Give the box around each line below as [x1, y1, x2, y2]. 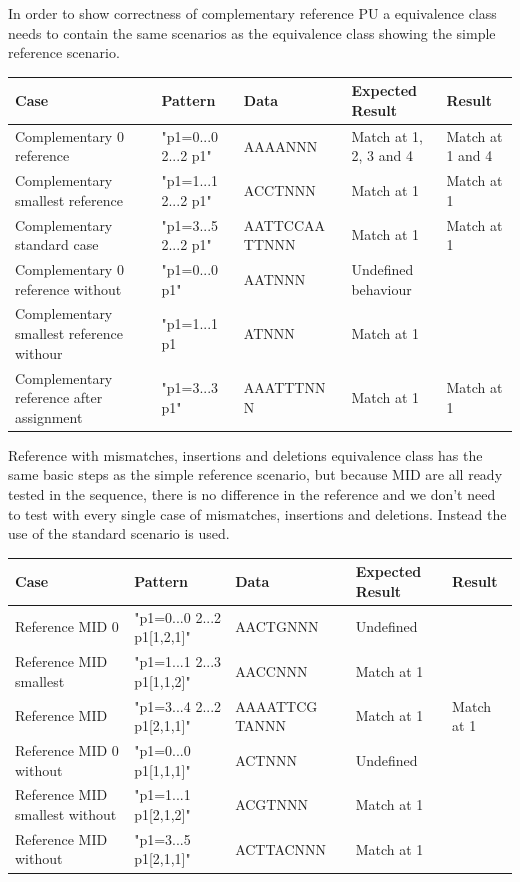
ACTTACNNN [235, 838, 327, 859]
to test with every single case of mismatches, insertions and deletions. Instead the [8, 503, 507, 524]
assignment [15, 406, 83, 427]
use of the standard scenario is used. [8, 523, 230, 544]
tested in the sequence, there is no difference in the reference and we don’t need [8, 483, 496, 504]
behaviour [351, 278, 412, 299]
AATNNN [243, 268, 306, 289]
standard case [15, 234, 99, 255]
